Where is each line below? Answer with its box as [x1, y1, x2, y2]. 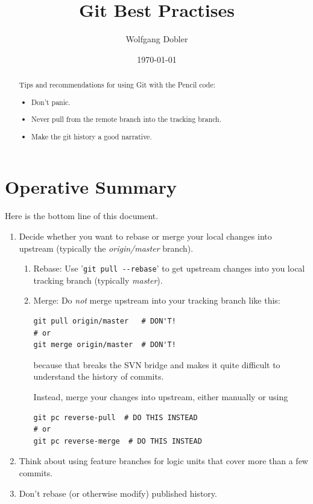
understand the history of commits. [33, 370, 164, 383]
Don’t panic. [31, 97, 71, 107]
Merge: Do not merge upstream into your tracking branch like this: [33, 294, 280, 307]
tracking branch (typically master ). [33, 273, 163, 286]
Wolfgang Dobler [125, 33, 188, 45]
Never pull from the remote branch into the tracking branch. [31, 114, 221, 124]
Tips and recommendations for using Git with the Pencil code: [19, 80, 215, 90]
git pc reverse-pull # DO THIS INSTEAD [33, 413, 198, 422]
